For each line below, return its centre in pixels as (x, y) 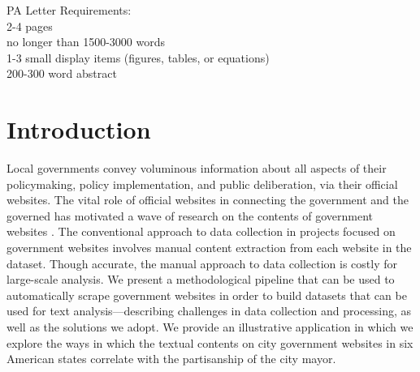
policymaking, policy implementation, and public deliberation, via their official (202, 184)
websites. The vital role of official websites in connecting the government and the (208, 200)
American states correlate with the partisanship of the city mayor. (171, 359)
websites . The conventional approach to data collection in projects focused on (201, 231)
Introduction (79, 129)
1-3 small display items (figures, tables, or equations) (138, 57)
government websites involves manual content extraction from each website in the (209, 248)
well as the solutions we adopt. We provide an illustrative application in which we (210, 327)
